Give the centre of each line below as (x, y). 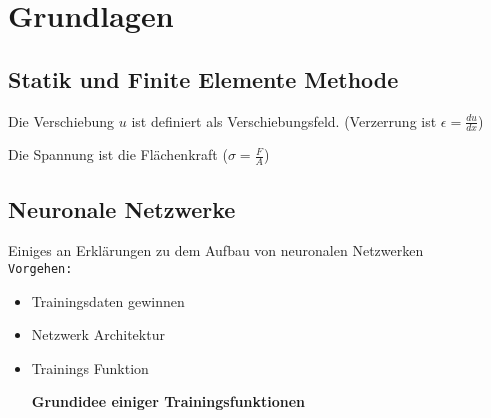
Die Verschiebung (61, 120)
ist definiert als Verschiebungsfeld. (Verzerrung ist (284, 120)
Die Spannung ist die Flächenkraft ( (118, 154)
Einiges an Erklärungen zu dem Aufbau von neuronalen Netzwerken (216, 250)
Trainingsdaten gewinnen (108, 300)
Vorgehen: (40, 269)
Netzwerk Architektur (98, 334)
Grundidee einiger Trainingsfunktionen (168, 401)
